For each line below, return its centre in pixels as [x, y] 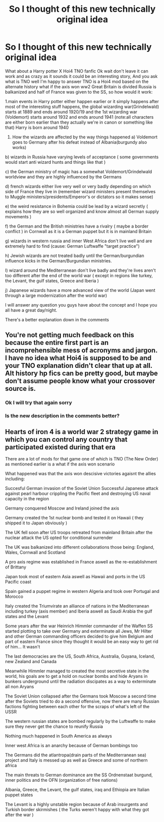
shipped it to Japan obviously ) [36, 523]
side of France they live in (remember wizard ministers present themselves [80, 191]
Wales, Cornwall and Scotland [35, 552]
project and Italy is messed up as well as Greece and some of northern [76, 760]
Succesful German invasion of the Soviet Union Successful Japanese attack [82, 488]
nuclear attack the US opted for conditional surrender [59, 538]
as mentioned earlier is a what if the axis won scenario [60, 464]
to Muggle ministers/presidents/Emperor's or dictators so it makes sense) [79, 197]
